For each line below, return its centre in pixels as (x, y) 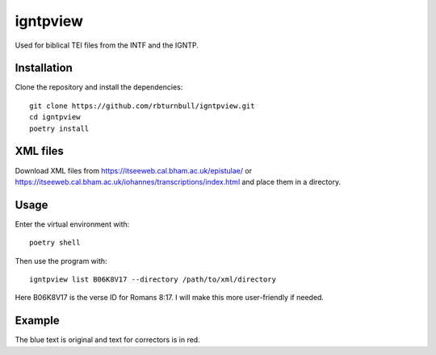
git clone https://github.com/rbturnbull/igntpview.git (142, 106)
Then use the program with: (61, 261)
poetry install (59, 128)
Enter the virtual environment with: (72, 224)
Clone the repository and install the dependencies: (99, 87)
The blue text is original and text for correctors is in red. (108, 340)
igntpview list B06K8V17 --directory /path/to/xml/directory (153, 280)
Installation (44, 68)
